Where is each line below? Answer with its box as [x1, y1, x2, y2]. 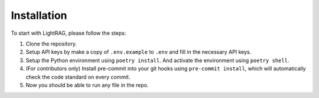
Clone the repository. [25, 40, 77, 47]
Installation [11, 9, 67, 22]
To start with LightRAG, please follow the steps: [11, 30, 126, 37]
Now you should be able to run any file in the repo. [25, 81, 149, 89]
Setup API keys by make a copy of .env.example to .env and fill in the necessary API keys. [25, 48, 252, 55]
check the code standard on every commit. [25, 73, 131, 80]
